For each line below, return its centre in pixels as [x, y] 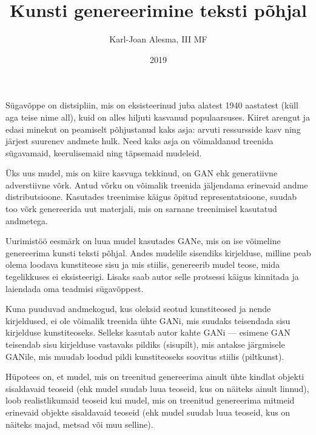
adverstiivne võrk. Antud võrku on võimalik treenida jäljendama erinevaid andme [157, 184]
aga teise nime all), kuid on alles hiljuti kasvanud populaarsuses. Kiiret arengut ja [158, 117]
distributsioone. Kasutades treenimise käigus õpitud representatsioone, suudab [151, 197]
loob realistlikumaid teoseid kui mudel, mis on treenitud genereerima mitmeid [150, 400]
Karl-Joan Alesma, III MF [158, 39]
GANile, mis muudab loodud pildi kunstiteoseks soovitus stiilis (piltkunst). [145, 356]
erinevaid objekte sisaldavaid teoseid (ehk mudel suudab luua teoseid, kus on [148, 412]
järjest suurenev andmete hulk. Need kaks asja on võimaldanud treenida [140, 141]
